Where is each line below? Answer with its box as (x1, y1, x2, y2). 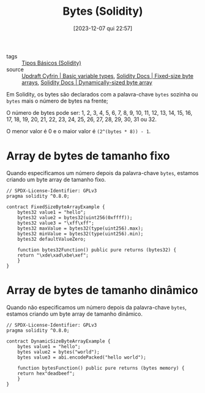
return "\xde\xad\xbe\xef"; (17, 252, 89, 259)
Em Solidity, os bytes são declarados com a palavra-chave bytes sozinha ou (6, 90, 198, 98)
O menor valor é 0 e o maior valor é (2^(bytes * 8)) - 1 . (6, 127, 151, 134)
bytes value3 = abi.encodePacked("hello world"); (17, 354, 147, 360)
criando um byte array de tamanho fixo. (6, 176, 106, 183)
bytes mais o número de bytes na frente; (6, 97, 108, 104)
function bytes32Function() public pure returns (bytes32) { (17, 247, 176, 253)
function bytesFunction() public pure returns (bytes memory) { (17, 365, 185, 371)
